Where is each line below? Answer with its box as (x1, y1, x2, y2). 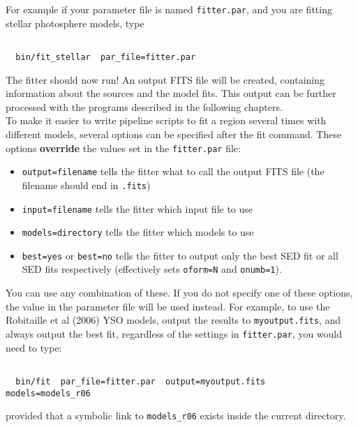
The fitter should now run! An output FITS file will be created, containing (6, 72, 325, 87)
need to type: (6, 340, 62, 354)
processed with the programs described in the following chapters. (6, 99, 283, 114)
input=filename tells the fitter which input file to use (22, 201, 253, 216)
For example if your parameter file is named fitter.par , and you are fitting (6, 2, 332, 16)
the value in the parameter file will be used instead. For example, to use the (6, 299, 330, 313)
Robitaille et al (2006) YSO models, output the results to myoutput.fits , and (6, 313, 341, 327)
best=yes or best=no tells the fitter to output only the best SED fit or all (22, 248, 338, 262)
